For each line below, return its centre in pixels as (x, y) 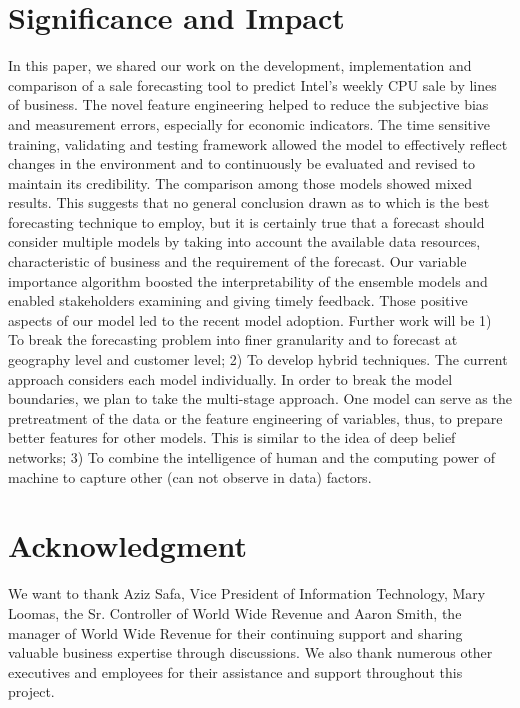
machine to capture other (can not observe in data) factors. (190, 476)
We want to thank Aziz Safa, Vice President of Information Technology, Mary (247, 593)
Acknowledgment (127, 545)
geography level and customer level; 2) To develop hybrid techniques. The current (258, 359)
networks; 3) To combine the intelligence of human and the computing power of (252, 457)
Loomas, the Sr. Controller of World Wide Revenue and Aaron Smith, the (235, 612)
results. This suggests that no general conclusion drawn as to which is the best (249, 202)
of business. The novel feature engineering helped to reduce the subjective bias (248, 104)
